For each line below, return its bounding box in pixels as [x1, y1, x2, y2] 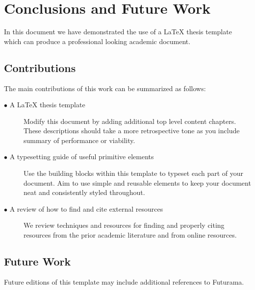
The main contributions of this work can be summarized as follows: [4, 83, 206, 93]
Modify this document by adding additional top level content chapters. [24, 116, 236, 126]
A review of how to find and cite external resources [9, 203, 163, 214]
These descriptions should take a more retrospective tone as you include [24, 125, 240, 136]
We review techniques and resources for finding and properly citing [24, 220, 225, 230]
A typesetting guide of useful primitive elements [9, 151, 154, 162]
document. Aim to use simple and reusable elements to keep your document [24, 177, 251, 188]
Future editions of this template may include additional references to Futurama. [4, 276, 244, 287]
